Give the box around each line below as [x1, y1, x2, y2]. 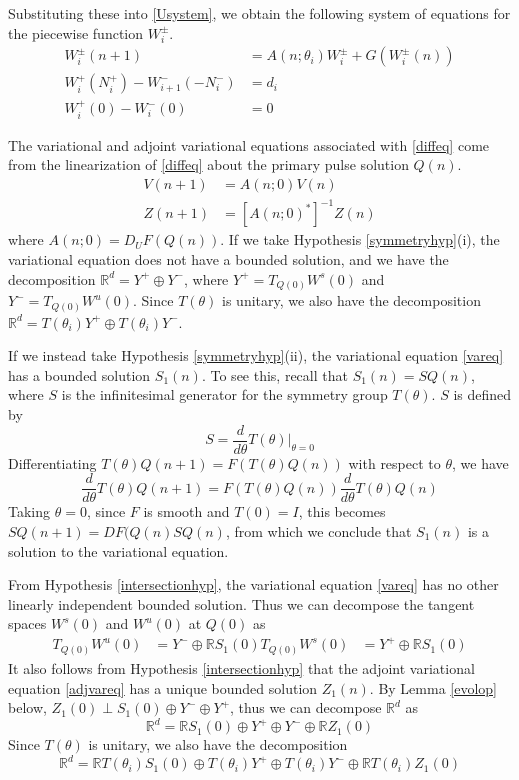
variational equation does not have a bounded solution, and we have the [8, 249, 449, 269]
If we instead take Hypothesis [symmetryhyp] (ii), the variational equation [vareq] [8, 345, 504, 366]
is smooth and [143, 501, 230, 522]
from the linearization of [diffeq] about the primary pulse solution [8, 154, 409, 175]
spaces [8, 613, 47, 634]
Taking [8, 501, 51, 522]
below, [8, 697, 47, 718]
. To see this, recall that [201, 364, 348, 385]
